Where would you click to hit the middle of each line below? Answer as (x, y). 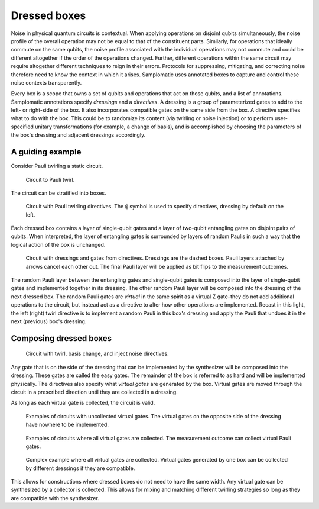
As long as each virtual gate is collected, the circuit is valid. (83, 403)
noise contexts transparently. (46, 82)
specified (22, 127)
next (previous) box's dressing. (49, 321)
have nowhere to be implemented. (67, 425)
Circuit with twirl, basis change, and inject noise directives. (97, 354)
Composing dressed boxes (61, 338)
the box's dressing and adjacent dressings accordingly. (78, 135)
